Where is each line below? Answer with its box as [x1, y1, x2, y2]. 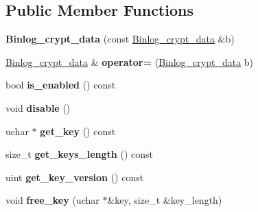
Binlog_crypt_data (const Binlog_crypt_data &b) [5, 32, 235, 46]
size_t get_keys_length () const [5, 147, 153, 161]
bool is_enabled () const [5, 78, 116, 92]
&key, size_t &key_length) [107, 193, 222, 207]
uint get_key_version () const [5, 169, 144, 184]
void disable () [5, 100, 71, 115]
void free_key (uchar [5, 193, 99, 207]
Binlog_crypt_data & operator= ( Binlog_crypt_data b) [5, 54, 254, 69]
